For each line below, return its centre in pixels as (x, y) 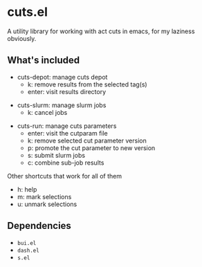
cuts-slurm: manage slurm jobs (62, 105)
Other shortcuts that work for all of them (65, 176)
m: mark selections (44, 196)
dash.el (28, 250)
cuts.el (28, 12)
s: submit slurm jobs (56, 155)
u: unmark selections (47, 204)
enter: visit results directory (67, 91)
